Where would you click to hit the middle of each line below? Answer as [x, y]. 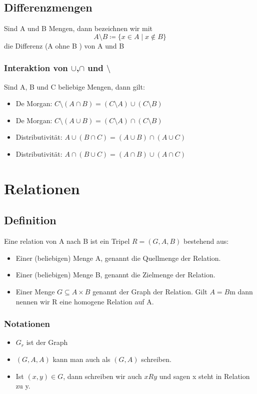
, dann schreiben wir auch [102, 376]
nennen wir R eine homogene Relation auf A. [85, 301]
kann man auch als [81, 359]
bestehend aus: [206, 241]
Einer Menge [35, 292]
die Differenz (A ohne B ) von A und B [64, 45]
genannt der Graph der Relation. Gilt [150, 292]
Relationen [42, 188]
